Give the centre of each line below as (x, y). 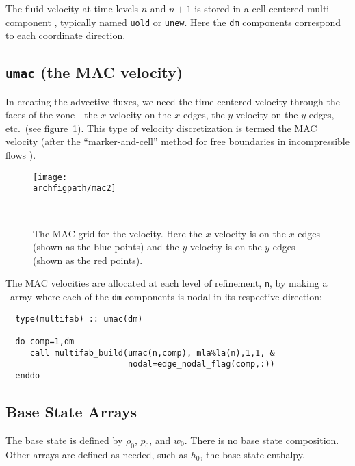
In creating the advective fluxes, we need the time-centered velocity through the (173, 101)
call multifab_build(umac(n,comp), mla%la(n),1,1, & (152, 353)
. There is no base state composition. (262, 440)
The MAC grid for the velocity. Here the (118, 233)
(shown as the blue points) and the (106, 247)
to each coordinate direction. (66, 35)
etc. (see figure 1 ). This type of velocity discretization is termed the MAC (161, 128)
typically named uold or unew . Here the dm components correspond (200, 22)
